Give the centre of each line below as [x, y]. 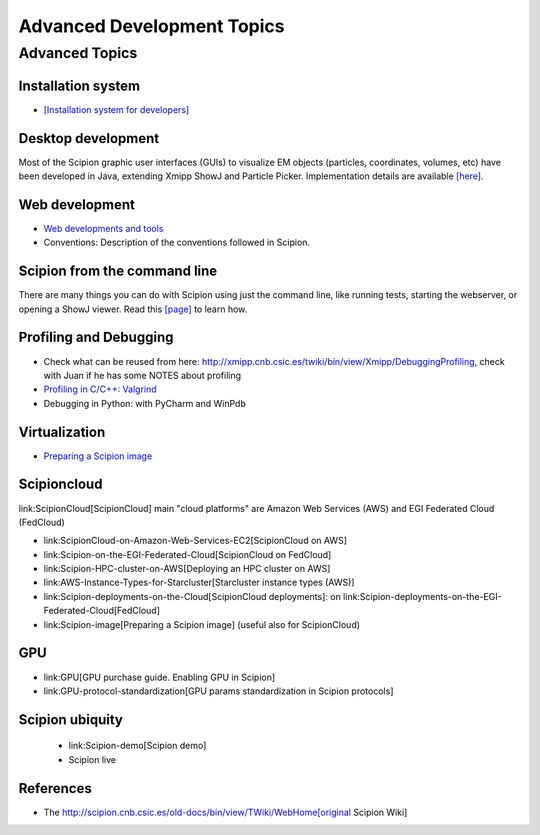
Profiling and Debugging [96, 337]
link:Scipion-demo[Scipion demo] [137, 746]
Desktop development [89, 138]
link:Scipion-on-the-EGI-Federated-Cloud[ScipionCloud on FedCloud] [187, 554]
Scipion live [92, 759]
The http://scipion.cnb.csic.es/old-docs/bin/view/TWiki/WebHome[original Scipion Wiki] [225, 812]
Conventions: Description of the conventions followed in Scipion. [176, 242]
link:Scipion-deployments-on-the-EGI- [422, 596]
